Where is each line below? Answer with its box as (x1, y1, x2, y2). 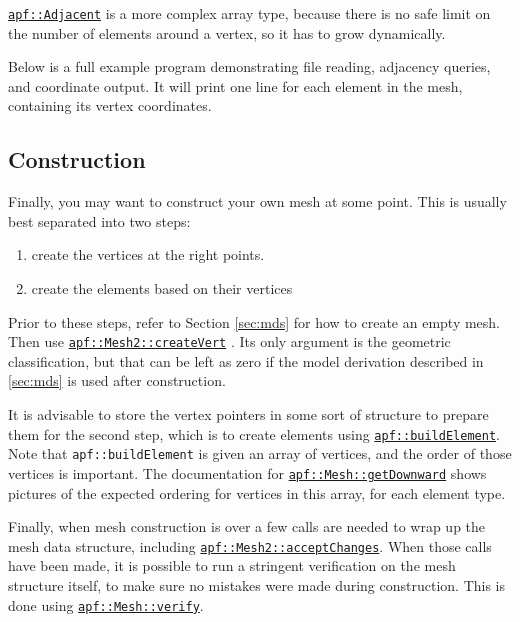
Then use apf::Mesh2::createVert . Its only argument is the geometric (8, 331, 451, 352)
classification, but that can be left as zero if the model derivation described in (8, 350, 484, 371)
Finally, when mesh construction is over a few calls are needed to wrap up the (8, 516, 486, 537)
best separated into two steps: (8, 210, 191, 231)
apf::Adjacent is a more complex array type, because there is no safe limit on (8, 3, 491, 23)
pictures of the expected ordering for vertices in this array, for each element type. (8, 482, 506, 503)
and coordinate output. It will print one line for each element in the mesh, (8, 75, 463, 96)
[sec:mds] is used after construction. (8, 370, 226, 391)
